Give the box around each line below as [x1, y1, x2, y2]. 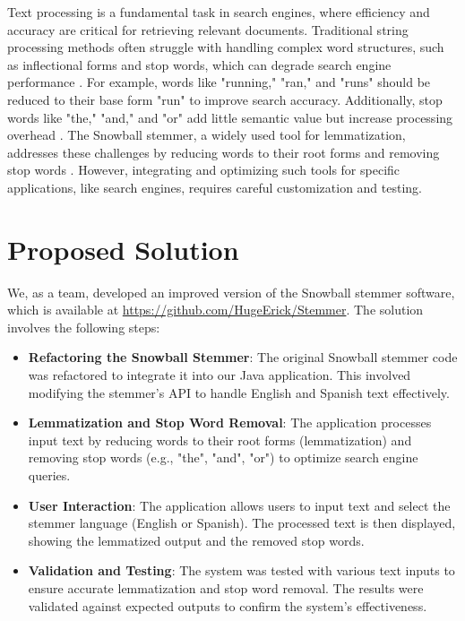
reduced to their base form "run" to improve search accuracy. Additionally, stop [7, 90, 443, 108]
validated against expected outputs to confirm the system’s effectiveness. [28, 596, 427, 615]
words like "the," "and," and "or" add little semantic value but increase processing [7, 108, 453, 126]
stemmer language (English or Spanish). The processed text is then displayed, [28, 513, 456, 532]
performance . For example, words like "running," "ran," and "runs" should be [7, 73, 431, 91]
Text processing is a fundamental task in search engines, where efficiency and [7, 3, 430, 21]
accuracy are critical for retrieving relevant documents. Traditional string [7, 20, 409, 39]
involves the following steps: [7, 317, 160, 336]
